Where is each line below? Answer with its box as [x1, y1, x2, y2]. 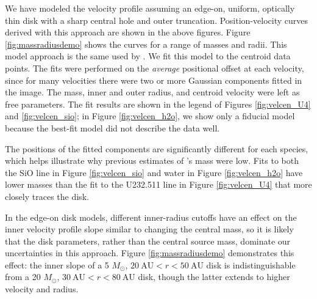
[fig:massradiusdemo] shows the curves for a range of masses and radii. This [5, 37, 287, 50]
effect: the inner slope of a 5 [5, 258, 109, 271]
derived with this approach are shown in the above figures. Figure [5, 26, 251, 39]
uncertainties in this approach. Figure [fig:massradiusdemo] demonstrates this [5, 246, 294, 259]
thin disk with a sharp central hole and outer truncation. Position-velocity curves [5, 13, 308, 26]
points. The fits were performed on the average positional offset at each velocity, [5, 61, 304, 74]
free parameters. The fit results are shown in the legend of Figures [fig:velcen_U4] [5, 97, 311, 110]
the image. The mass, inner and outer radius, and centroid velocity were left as [5, 86, 300, 98]
